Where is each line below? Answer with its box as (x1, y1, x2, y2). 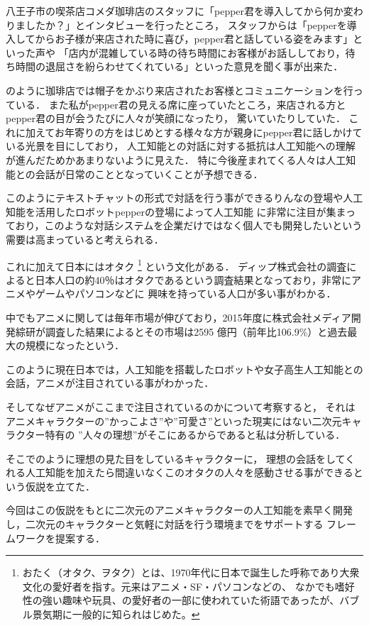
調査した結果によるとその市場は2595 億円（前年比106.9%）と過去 (45, 324, 348, 339)
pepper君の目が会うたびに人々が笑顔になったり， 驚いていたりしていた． (6, 111, 346, 126)
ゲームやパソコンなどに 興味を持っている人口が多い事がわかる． (35, 286, 336, 301)
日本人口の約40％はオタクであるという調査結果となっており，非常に (35, 272, 351, 287)
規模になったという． (25, 338, 124, 353)
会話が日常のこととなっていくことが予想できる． (35, 166, 263, 181)
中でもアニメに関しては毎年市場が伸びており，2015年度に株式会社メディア (6, 309, 351, 324)
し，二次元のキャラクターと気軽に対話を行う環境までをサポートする (6, 517, 324, 532)
